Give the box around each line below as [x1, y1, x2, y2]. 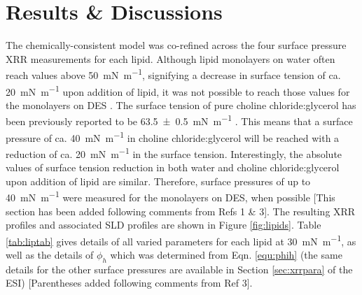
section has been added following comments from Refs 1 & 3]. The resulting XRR [6, 203, 356, 218]
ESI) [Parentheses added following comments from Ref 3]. [6, 275, 253, 290]
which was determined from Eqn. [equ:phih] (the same [110, 247, 342, 262]
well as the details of [6, 247, 94, 262]
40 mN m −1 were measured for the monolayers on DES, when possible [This [6, 188, 335, 204]
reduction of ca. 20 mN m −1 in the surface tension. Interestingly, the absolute [6, 144, 342, 161]
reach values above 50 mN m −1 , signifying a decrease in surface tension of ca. [6, 66, 341, 82]
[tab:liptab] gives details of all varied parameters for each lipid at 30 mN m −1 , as [6, 231, 356, 248]
